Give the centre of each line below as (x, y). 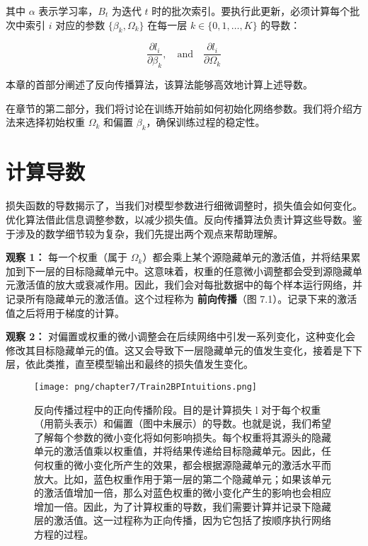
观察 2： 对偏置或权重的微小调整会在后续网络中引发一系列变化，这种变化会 (181, 336)
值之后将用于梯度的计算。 (65, 312)
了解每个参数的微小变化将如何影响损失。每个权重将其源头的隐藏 (183, 437)
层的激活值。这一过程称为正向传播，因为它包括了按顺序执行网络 (183, 520)
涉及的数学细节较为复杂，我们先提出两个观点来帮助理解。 (149, 233)
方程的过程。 (64, 534)
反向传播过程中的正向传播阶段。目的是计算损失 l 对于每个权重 (178, 409)
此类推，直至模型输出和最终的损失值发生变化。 (144, 364)
